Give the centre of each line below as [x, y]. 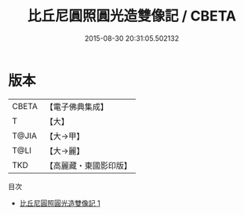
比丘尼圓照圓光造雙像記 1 [60, 203]
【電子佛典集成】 [76, 107]
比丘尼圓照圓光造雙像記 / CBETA [132, 16]
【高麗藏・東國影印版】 [88, 166]
